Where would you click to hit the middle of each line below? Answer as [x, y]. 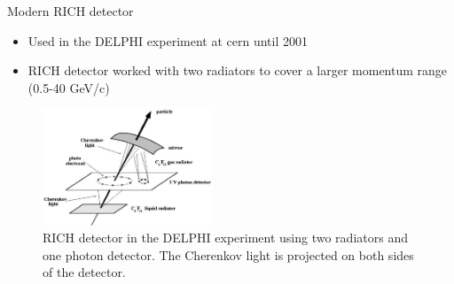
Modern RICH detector [70, 11]
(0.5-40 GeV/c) [69, 87]
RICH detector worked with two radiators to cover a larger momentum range [238, 70]
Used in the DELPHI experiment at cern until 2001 [168, 40]
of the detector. [84, 272]
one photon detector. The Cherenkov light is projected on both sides [228, 254]
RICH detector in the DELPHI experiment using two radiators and [225, 238]
